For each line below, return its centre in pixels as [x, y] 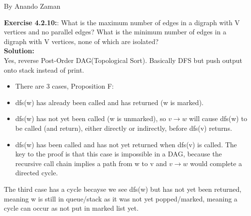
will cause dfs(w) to [218, 118]
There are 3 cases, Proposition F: [64, 86]
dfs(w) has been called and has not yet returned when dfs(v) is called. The [126, 144]
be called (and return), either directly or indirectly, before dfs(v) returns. [124, 128]
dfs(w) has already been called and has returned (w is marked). [109, 102]
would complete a [216, 163]
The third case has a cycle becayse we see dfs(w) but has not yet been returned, [123, 189]
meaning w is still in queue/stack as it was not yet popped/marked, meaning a [121, 198]
